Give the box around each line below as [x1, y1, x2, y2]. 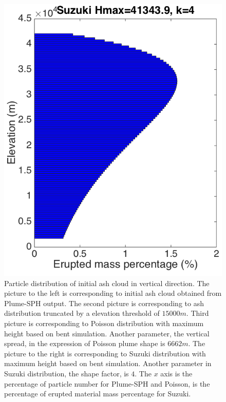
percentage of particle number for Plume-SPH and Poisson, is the [4, 378, 210, 389]
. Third [186, 308, 209, 318]
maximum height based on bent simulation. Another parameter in [4, 358, 212, 369]
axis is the [160, 368, 193, 378]
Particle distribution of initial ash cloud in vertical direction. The [4, 277, 210, 288]
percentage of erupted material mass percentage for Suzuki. [4, 388, 191, 399]
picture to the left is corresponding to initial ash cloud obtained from [4, 288, 222, 298]
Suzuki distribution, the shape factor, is [4, 368, 129, 378]
